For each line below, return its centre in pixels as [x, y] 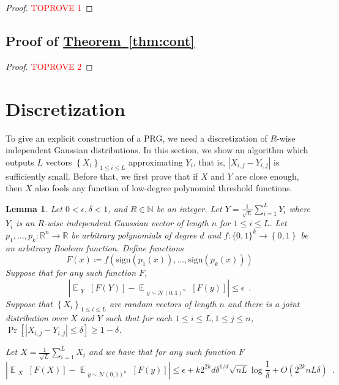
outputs [20, 162]
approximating [155, 162]
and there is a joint [263, 303]
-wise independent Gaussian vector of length [126, 223]
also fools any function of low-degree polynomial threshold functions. [164, 188]
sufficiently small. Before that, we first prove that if [102, 176]
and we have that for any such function [162, 352]
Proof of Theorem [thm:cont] [100, 40]
